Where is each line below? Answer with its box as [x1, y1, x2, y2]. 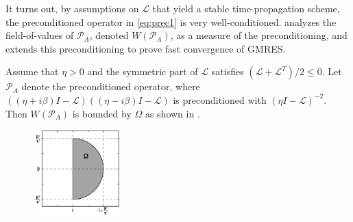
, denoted [89, 28, 129, 42]
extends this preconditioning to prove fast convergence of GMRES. [5, 41, 286, 55]
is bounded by [72, 106, 132, 120]
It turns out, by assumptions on [5, 1, 139, 15]
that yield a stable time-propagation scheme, [152, 1, 340, 15]
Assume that [5, 64, 59, 79]
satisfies [211, 64, 244, 79]
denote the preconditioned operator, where [21, 79, 200, 94]
